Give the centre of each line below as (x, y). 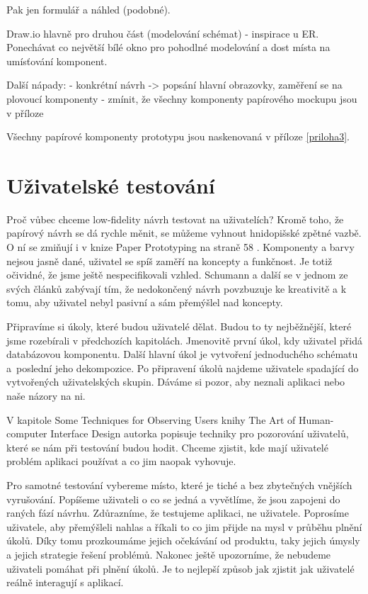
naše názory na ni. (46, 396)
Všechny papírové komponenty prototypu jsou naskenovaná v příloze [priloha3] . (178, 136)
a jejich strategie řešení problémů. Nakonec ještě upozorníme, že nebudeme (169, 554)
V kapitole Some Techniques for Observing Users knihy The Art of (151, 419)
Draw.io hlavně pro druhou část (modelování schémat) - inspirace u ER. (163, 33)
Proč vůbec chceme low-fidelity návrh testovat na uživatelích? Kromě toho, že (175, 219)
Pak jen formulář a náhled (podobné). (88, 9)
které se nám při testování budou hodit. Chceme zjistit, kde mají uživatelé (167, 447)
